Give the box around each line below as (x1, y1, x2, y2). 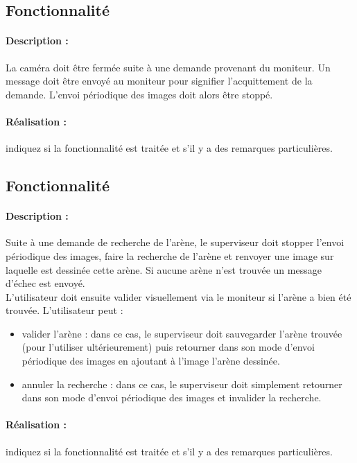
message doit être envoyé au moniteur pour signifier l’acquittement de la (6, 73, 313, 88)
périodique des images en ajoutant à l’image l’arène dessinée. (21, 353, 280, 368)
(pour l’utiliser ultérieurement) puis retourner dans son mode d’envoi (21, 340, 315, 354)
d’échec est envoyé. (6, 276, 85, 290)
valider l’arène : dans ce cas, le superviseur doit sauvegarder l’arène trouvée (21, 326, 342, 340)
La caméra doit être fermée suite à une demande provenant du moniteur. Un (6, 60, 331, 74)
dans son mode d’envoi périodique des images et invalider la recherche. (21, 390, 322, 405)
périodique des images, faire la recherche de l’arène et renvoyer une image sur (6, 248, 334, 263)
